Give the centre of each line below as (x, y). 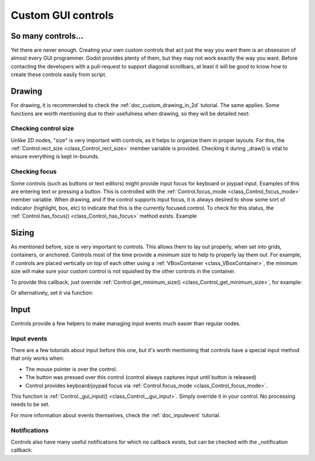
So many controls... (47, 36)
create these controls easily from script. (59, 75)
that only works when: (37, 358)
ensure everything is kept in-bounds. (55, 156)
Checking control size (42, 129)
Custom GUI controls (62, 15)
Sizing (22, 233)
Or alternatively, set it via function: (52, 293)
